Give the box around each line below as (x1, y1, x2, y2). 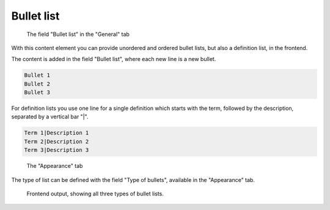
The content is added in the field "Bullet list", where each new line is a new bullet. (11, 56, 216, 63)
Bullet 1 (24, 72, 51, 79)
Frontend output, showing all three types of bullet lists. (26, 190, 164, 197)
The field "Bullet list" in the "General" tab (26, 31, 130, 38)
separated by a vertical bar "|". (11, 113, 89, 120)
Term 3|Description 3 (24, 147, 89, 154)
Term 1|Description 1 (24, 129, 89, 137)
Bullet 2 (24, 80, 51, 87)
